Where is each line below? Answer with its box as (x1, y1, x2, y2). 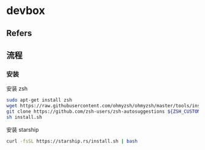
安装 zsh (6, 85, 28, 92)
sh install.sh (6, 114, 43, 120)
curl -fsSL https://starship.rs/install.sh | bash (6, 138, 138, 144)
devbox (6, 4, 46, 18)
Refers (6, 28, 32, 38)
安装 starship (6, 126, 39, 133)
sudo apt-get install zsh (6, 97, 72, 104)
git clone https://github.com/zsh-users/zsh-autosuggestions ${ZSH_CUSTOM (6, 109, 201, 115)
